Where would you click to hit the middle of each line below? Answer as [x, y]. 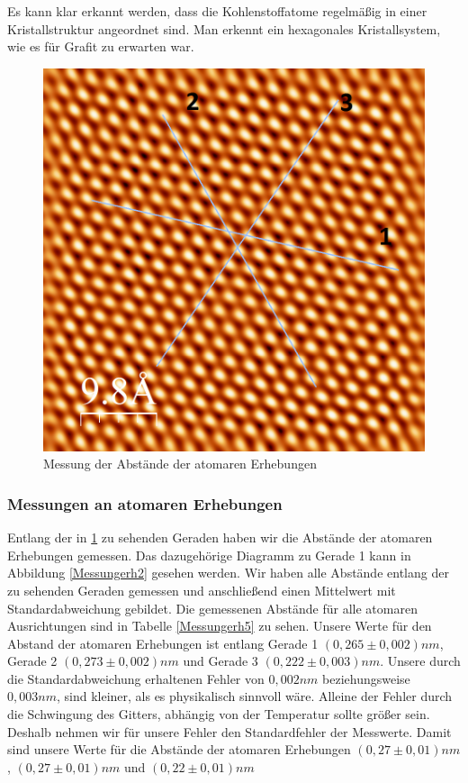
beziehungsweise [366, 678]
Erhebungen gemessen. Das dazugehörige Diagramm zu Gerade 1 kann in [209, 555]
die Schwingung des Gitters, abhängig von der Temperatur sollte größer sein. [219, 714]
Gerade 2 [32, 661]
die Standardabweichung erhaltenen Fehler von [136, 678]
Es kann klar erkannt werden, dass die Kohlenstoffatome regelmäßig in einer [217, 11]
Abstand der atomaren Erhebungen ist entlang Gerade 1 [163, 643]
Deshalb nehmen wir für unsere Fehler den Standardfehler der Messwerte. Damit [229, 731]
